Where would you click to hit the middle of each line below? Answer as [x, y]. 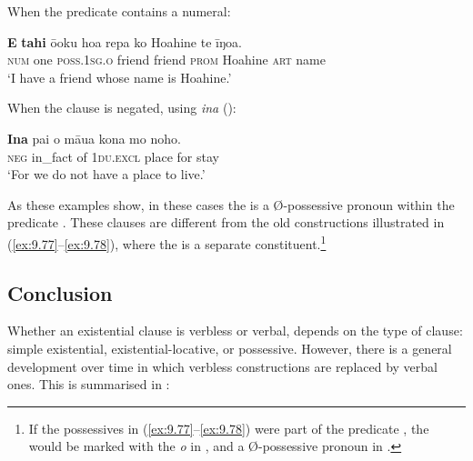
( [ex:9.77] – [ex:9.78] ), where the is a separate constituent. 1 [167, 242]
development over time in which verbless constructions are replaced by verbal [223, 366]
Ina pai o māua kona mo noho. [94, 138]
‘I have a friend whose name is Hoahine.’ [120, 77]
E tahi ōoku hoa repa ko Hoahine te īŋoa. [125, 41]
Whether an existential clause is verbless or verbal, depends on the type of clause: [235, 331]
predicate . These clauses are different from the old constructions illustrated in [226, 222]
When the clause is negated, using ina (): [122, 108]
